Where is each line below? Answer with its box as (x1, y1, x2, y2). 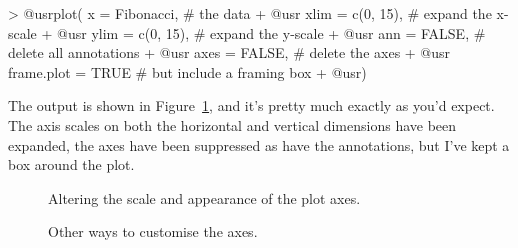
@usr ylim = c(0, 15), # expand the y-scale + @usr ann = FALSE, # (57, 22, 486, 43)
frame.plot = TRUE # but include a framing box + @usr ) (8, 61, 367, 82)
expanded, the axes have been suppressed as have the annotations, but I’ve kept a (8, 134, 510, 155)
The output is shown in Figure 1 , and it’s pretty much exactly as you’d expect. (8, 95, 495, 116)
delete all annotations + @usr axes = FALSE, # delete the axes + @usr (8, 42, 451, 63)
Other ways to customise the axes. (48, 221, 258, 242)
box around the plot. (8, 154, 135, 175)
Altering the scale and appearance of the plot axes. (48, 187, 361, 208)
